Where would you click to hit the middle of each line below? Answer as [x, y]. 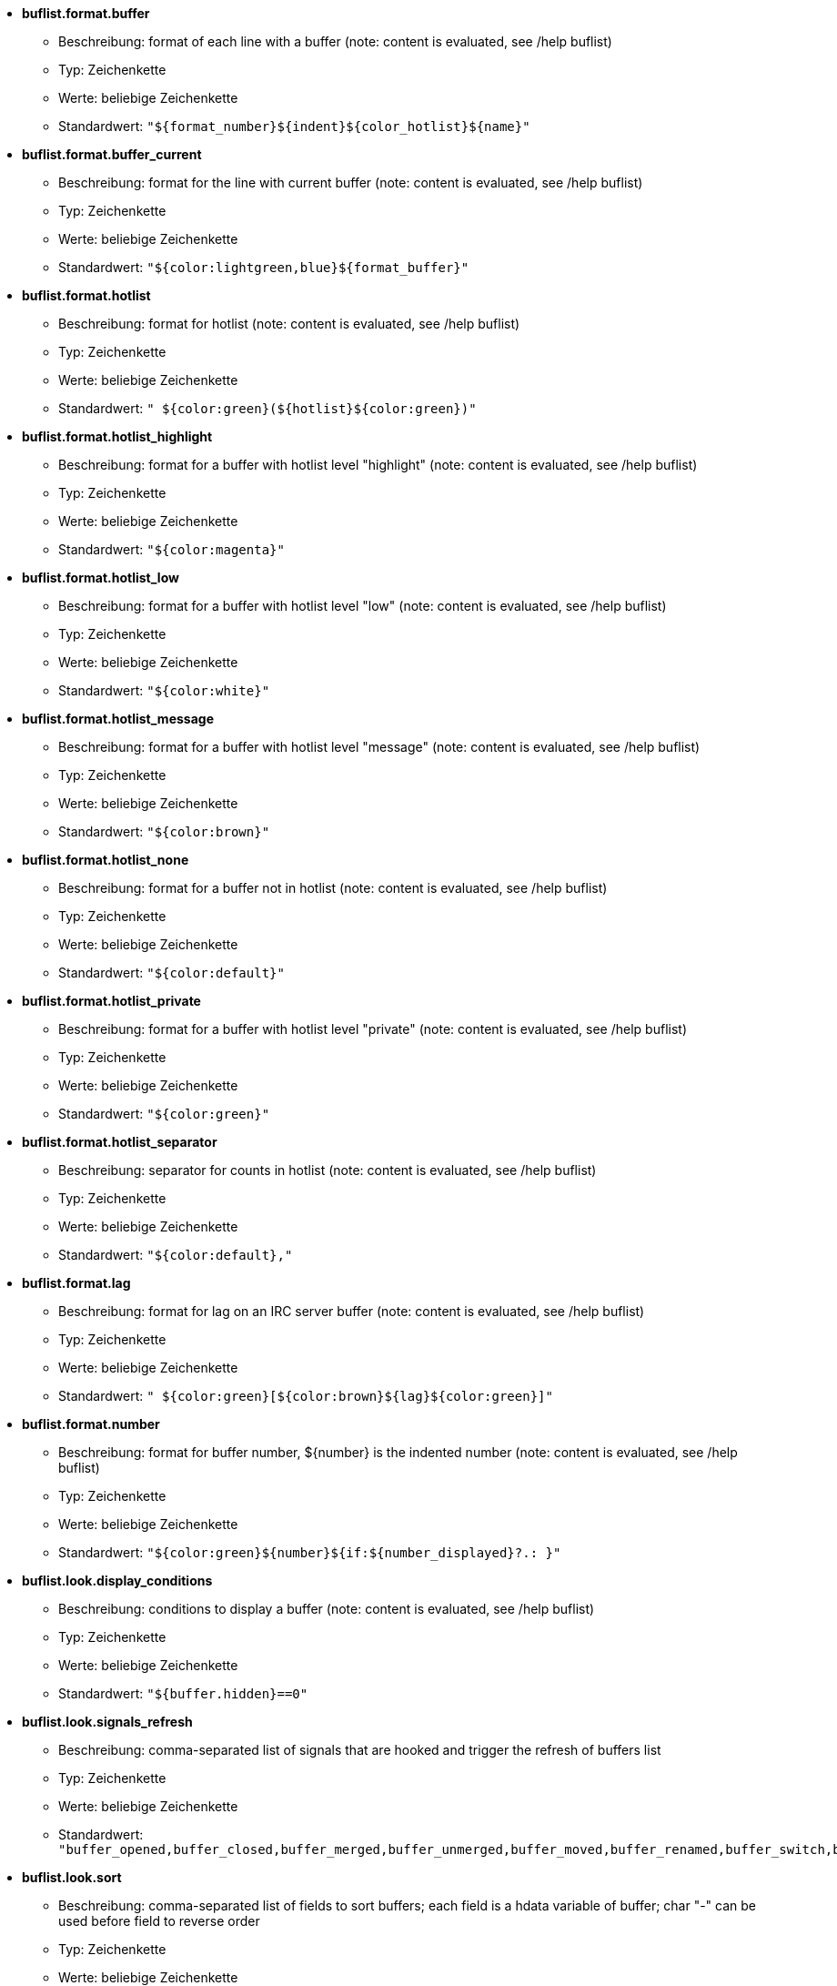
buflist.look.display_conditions [117, 1581]
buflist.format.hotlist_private [111, 1001]
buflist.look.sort [72, 1877]
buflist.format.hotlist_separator [120, 1142]
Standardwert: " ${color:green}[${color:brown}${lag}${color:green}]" [306, 1396]
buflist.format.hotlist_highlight [117, 436]
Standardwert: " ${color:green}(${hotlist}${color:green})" [267, 408]
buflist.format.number [91, 1424]
